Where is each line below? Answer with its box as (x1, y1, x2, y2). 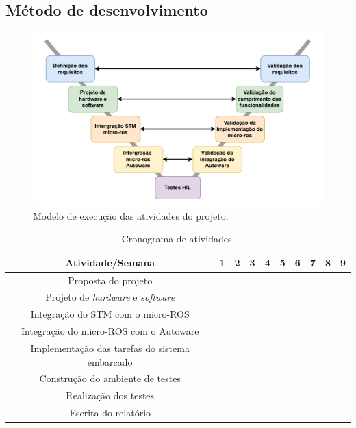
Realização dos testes (66, 388, 155, 403)
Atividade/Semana (65, 255, 155, 269)
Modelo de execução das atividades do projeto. (33, 208, 229, 223)
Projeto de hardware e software (45, 290, 175, 304)
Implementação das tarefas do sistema (30, 341, 190, 355)
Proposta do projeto (68, 273, 153, 287)
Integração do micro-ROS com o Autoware (21, 324, 199, 338)
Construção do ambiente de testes (39, 371, 181, 386)
